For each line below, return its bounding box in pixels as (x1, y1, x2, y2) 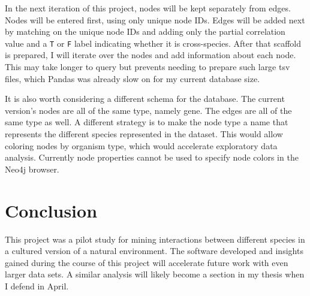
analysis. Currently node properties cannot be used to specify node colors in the (5, 151, 299, 164)
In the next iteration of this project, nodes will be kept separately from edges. (5, 2, 291, 14)
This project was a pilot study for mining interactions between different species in (5, 232, 305, 245)
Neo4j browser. (5, 162, 59, 175)
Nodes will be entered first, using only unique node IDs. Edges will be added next (5, 13, 305, 26)
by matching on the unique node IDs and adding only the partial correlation (5, 25, 285, 38)
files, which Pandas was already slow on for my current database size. (5, 72, 260, 84)
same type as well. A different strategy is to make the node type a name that (5, 116, 288, 128)
